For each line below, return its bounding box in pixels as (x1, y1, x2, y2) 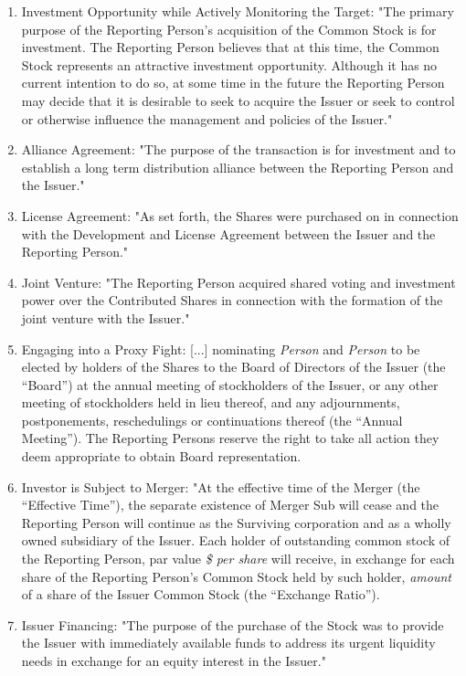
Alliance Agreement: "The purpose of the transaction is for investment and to (21, 140, 456, 159)
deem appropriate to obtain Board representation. (21, 447, 302, 466)
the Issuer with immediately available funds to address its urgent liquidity (21, 633, 436, 652)
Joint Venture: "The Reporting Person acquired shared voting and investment (21, 272, 456, 291)
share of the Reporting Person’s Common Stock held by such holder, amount (21, 566, 451, 586)
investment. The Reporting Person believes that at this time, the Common (21, 37, 440, 57)
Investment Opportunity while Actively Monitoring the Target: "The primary (21, 2, 454, 20)
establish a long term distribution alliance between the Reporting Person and (21, 157, 454, 176)
